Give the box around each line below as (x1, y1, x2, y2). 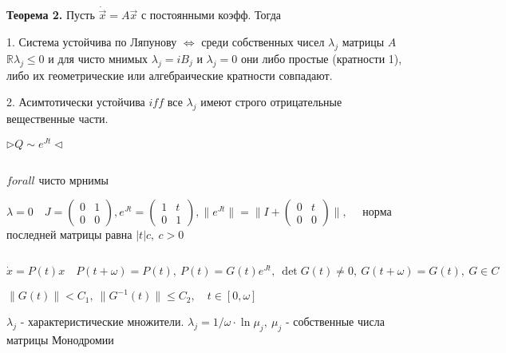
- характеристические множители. (20, 313, 184, 330)
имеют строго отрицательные (200, 93, 342, 110)
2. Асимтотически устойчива (6, 93, 145, 110)
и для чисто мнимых (48, 50, 148, 66)
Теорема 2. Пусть (6, 6, 95, 23)
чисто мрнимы (38, 171, 109, 188)
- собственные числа (285, 313, 385, 330)
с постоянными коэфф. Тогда (140, 6, 282, 23)
